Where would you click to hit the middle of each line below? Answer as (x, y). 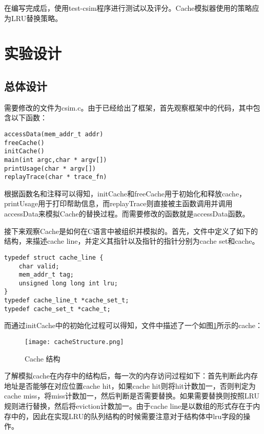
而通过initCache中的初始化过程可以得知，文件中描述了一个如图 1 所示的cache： (133, 325)
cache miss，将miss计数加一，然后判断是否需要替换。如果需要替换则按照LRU (132, 396)
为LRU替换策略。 (33, 18)
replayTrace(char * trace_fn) (56, 177)
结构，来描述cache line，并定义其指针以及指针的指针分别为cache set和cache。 (132, 241)
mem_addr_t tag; (46, 275)
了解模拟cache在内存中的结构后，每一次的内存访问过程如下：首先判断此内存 (131, 376)
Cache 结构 (43, 358)
